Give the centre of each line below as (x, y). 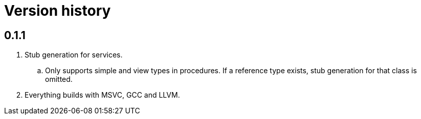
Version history (58, 11)
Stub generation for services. (74, 55)
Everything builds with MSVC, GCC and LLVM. (102, 95)
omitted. (59, 79)
